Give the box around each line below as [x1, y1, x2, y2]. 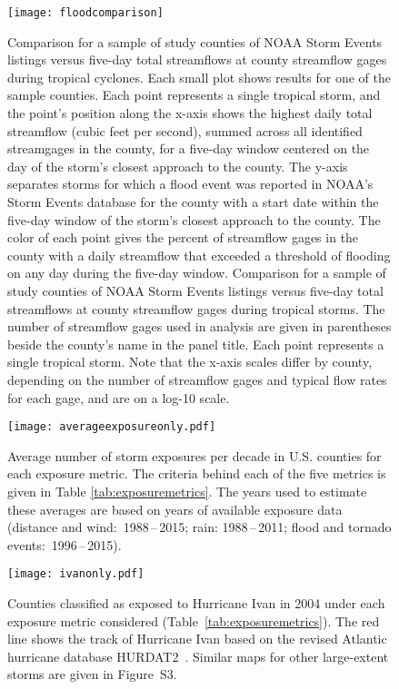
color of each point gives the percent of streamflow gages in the [7, 228, 359, 247]
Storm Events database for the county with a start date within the [7, 192, 379, 211]
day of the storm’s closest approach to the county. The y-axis [7, 156, 348, 175]
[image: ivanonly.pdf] [7, 567, 145, 581]
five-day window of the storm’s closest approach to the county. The [7, 210, 381, 229]
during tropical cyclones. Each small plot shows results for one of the [7, 67, 391, 86]
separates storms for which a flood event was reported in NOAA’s [7, 174, 374, 193]
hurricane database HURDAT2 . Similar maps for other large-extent [7, 646, 389, 665]
